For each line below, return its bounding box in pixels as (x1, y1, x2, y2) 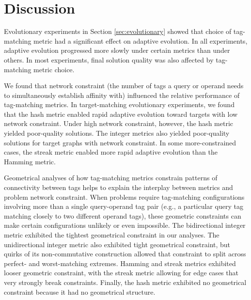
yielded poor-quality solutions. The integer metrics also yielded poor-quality (4, 128, 230, 138)
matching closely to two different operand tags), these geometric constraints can (4, 210, 241, 221)
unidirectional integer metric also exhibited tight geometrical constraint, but (4, 239, 231, 249)
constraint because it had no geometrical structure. (4, 286, 156, 297)
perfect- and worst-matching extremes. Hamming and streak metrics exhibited (4, 258, 236, 268)
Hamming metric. (4, 156, 56, 166)
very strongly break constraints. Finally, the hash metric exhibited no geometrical (4, 277, 247, 287)
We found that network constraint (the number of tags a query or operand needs (4, 80, 244, 91)
